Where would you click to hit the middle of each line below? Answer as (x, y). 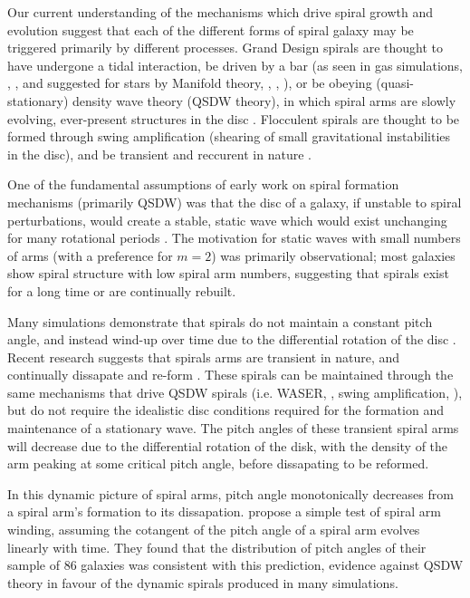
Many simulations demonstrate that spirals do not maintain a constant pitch (220, 321)
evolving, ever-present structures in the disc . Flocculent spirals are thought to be (234, 118)
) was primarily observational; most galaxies (333, 255)
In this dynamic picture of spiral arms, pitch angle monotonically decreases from (230, 493)
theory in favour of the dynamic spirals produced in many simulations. (203, 582)
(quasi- (395, 83)
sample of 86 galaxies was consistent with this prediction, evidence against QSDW (235, 565)
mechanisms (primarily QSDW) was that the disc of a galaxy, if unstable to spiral (235, 202)
